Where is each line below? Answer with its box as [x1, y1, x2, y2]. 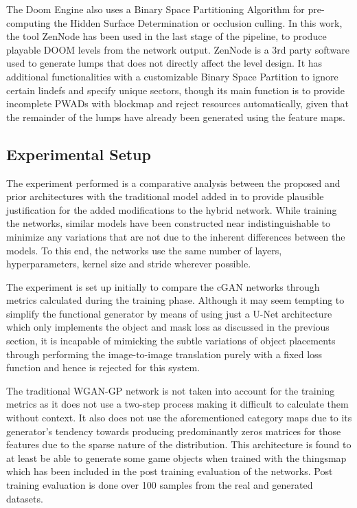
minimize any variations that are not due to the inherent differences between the [6, 229, 345, 243]
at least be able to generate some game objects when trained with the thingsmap [6, 450, 347, 465]
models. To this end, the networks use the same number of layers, [6, 243, 282, 257]
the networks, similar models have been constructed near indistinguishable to [6, 216, 330, 230]
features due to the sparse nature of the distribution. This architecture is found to [6, 437, 352, 452]
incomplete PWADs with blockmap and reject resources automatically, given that [6, 96, 349, 111]
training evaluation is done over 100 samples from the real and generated [6, 478, 313, 492]
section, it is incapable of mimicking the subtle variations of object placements [6, 333, 336, 348]
